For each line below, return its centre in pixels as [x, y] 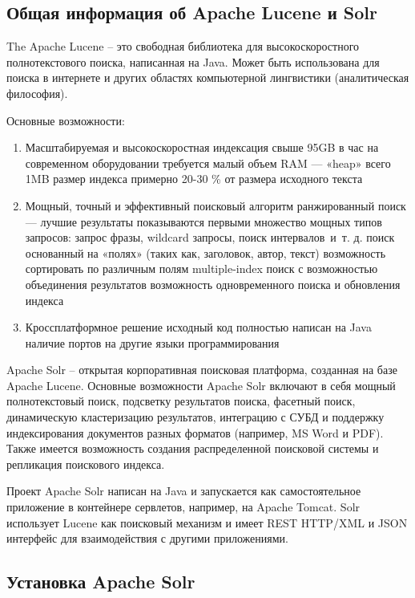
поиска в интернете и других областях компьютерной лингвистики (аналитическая [208, 77]
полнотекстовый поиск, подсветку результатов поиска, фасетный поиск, [181, 401]
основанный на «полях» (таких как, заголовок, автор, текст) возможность [205, 252]
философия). [37, 93]
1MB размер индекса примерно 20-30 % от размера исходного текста [194, 179]
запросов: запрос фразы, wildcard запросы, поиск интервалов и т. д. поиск [210, 237]
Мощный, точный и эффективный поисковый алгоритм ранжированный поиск [216, 205]
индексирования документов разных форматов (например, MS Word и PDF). [195, 432]
